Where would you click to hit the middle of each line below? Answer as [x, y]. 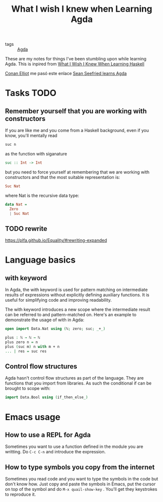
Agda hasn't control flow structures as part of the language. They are [74, 378]
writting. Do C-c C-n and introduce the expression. [55, 452]
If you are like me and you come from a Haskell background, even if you [77, 131]
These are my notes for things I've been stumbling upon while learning [76, 59]
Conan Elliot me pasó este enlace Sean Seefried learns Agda [66, 74]
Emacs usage [33, 417]
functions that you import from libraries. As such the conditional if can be [78, 383]
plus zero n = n [21, 342]
